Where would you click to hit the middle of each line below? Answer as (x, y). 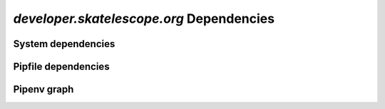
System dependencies (64, 44)
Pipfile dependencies (61, 67)
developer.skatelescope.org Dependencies (144, 19)
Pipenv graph (43, 89)
